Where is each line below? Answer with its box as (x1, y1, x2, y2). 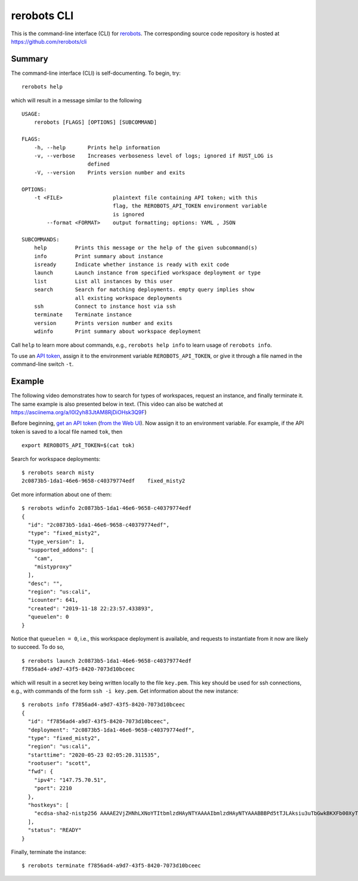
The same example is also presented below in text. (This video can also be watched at (11, 400, 223, 408)
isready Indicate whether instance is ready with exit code (33, 261, 230, 268)
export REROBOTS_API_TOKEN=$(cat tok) (21, 442, 135, 449)
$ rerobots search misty (21, 469, 94, 476)
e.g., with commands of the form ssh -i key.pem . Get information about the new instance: (11, 687, 239, 695)
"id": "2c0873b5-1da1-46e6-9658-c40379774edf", (27, 521, 170, 528)
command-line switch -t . (11, 360, 74, 368)
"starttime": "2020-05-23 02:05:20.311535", (27, 751, 161, 758)
